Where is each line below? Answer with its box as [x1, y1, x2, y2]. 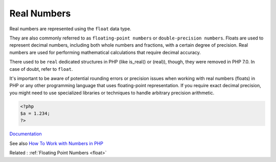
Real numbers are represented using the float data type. [9, 26, 131, 32]
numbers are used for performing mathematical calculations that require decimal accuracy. [9, 49, 201, 55]
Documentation [9, 131, 42, 137]
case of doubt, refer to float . [9, 66, 73, 72]
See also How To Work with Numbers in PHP [9, 140, 103, 146]
